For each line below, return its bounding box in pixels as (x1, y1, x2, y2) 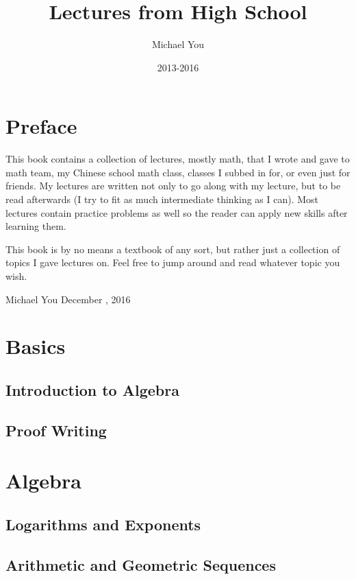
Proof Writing (5, 419, 107, 440)
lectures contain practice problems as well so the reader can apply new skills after (5, 205, 348, 220)
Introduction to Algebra (5, 379, 179, 400)
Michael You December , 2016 (5, 292, 131, 306)
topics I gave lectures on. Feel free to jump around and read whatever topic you (5, 255, 340, 270)
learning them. (5, 219, 66, 233)
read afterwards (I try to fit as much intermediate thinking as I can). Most (5, 192, 319, 206)
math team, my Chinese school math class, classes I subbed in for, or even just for (5, 165, 351, 179)
